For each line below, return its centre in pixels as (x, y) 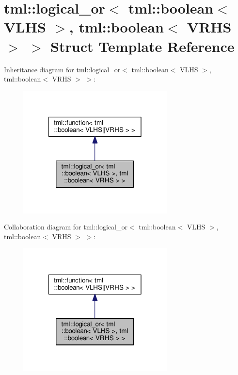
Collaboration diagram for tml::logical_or (66, 227)
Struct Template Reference (143, 46)
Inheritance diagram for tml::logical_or (62, 69)
